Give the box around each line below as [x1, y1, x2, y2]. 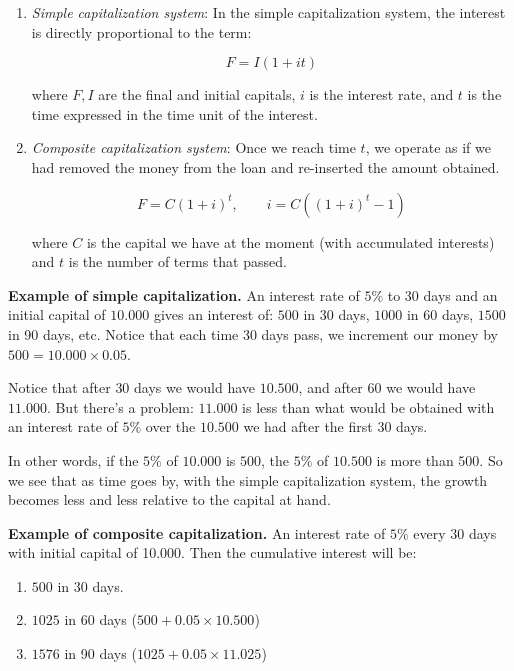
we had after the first [243, 416, 373, 437]
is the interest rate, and [309, 84, 454, 105]
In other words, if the [8, 449, 139, 470]
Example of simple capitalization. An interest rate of [8, 284, 360, 305]
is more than [376, 449, 454, 470]
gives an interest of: [153, 304, 274, 325]
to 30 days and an [387, 284, 498, 305]
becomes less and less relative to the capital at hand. [8, 489, 331, 510]
